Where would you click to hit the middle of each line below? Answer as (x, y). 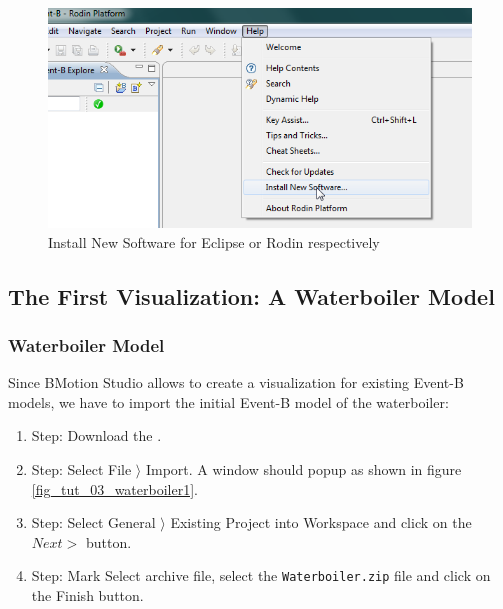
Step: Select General (93, 522)
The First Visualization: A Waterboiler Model (251, 295)
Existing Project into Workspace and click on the (321, 522)
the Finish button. (87, 595)
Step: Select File (81, 469)
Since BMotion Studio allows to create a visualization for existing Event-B (236, 382)
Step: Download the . (96, 435)
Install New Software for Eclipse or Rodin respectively (214, 241)
